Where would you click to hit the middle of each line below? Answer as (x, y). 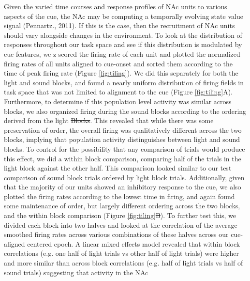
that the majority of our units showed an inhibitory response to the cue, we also (123, 187)
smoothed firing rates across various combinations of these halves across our (116, 234)
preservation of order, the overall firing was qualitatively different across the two (123, 130)
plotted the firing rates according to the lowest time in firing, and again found (119, 196)
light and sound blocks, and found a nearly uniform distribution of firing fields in (124, 82)
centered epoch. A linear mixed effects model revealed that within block (134, 243)
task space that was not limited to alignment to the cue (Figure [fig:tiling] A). (118, 92)
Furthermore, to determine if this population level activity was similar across (118, 101)
